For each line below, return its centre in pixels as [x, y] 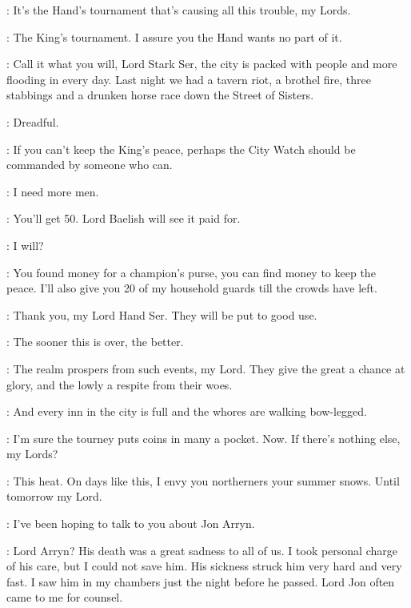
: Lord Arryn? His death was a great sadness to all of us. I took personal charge [202, 550]
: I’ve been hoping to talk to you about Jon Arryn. [131, 523]
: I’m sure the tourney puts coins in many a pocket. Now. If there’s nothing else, [204, 438]
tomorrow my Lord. [54, 496]
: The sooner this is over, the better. [95, 342]
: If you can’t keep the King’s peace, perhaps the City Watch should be [181, 149]
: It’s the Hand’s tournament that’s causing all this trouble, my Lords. [179, 10]
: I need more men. [53, 191]
